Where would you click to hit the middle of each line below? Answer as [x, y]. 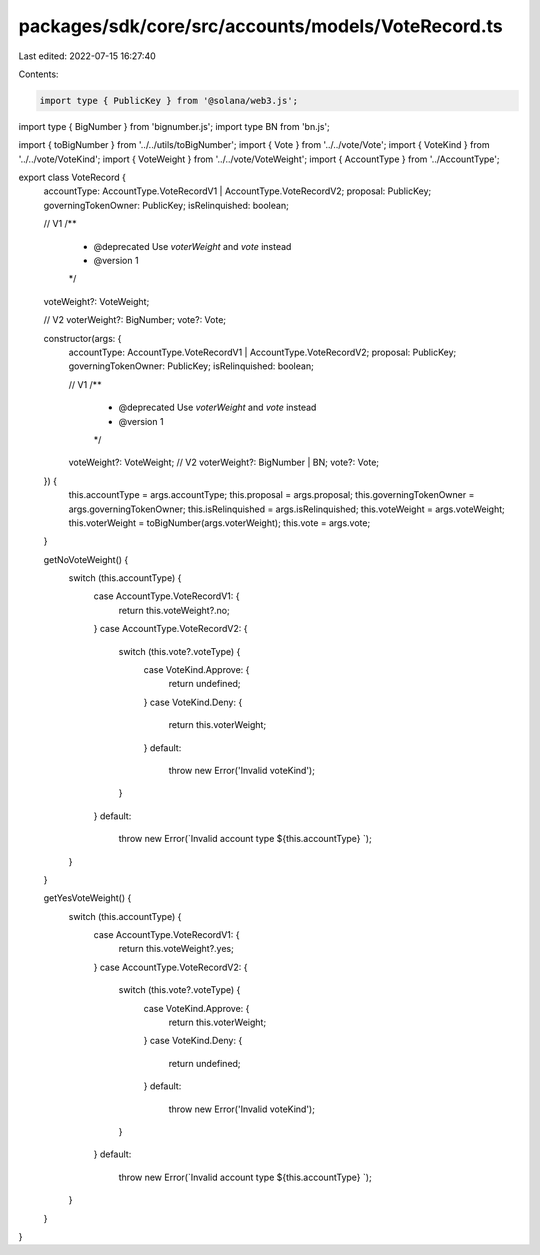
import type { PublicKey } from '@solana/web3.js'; [169, 100]
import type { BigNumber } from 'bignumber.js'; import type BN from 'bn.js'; [174, 126]
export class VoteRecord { [72, 177]
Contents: [38, 74]
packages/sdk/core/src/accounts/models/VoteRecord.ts [261, 26]
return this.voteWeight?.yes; [176, 949]
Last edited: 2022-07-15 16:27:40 [87, 56]
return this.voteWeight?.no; [174, 610]
